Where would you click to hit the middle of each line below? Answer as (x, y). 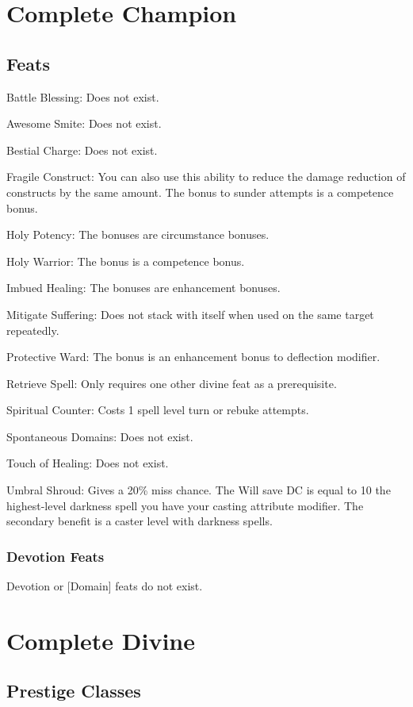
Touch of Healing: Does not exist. (88, 463)
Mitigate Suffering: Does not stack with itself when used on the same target (190, 314)
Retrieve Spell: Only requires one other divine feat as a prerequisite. (172, 383)
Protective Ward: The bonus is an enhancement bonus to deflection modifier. (193, 357)
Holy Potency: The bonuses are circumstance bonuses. (138, 234)
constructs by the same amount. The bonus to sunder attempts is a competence (200, 192)
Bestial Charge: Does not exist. (82, 150)
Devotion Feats (55, 556)
